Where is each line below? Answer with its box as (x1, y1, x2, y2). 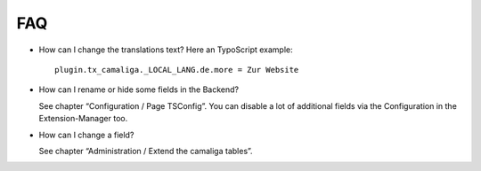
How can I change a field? (38, 129, 135, 140)
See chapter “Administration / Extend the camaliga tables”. (38, 145, 253, 156)
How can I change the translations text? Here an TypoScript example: (38, 44, 293, 55)
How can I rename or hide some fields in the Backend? (38, 84, 240, 95)
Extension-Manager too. (38, 113, 128, 124)
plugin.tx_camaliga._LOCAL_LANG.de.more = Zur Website (54, 65, 299, 74)
